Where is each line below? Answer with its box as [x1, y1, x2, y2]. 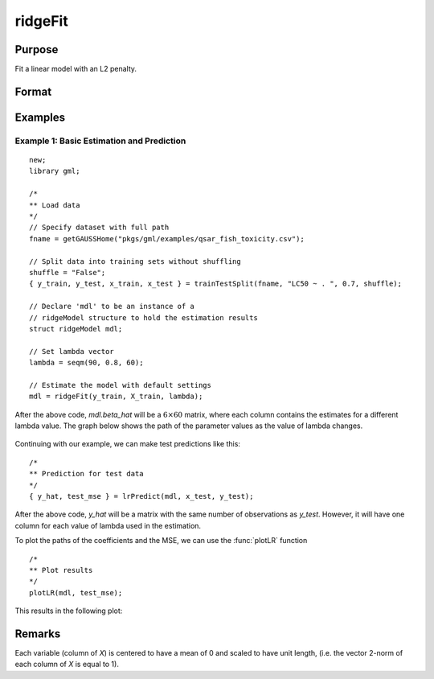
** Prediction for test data [29, 469, 144, 479]
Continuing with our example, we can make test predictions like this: [14, 439, 241, 449]
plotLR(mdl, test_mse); [29, 588, 123, 597]
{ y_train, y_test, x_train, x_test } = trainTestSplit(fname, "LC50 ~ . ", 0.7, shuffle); [29, 279, 402, 289]
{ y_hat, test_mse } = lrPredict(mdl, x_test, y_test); [29, 492, 254, 500]
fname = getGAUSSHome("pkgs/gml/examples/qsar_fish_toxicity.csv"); [29, 234, 305, 243]
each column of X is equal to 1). [14, 660, 120, 669]
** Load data [29, 200, 80, 209]
